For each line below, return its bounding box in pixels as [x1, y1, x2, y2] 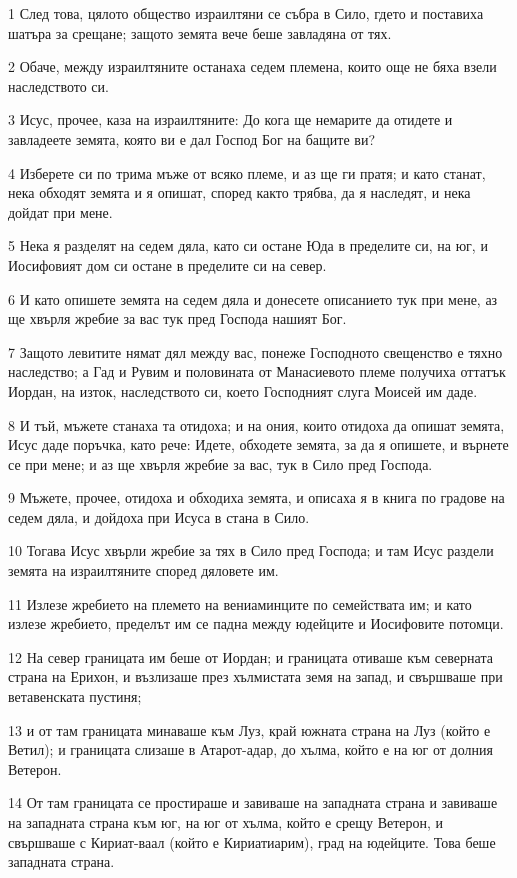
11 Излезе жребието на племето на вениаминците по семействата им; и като [8, 593, 472, 614]
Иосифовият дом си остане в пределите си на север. [8, 254, 327, 275]
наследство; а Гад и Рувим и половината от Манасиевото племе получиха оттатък [8, 361, 506, 382]
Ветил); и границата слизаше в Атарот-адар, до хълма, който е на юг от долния [8, 739, 493, 760]
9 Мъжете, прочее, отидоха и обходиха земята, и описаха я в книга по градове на [8, 487, 505, 508]
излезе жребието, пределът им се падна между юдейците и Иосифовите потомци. [8, 613, 504, 634]
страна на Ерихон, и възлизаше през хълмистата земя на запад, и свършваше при [8, 666, 503, 687]
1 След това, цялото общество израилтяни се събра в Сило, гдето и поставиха [8, 3, 484, 23]
